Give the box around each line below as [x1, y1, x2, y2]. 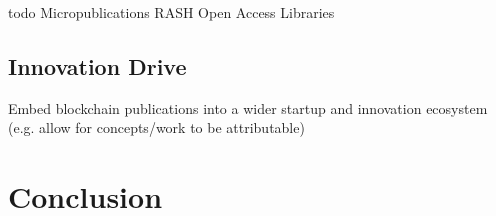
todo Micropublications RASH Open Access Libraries [8, 2, 335, 22]
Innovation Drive [8, 50, 187, 81]
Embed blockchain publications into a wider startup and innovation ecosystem [8, 97, 488, 118]
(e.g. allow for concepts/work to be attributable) [8, 117, 305, 138]
